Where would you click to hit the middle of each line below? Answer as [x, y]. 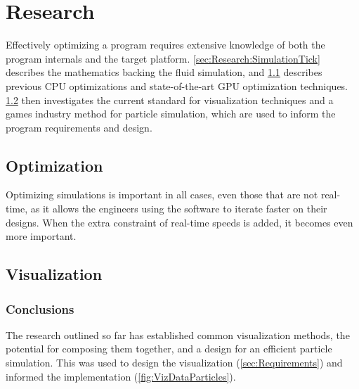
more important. [41, 236]
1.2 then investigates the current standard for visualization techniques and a [170, 100]
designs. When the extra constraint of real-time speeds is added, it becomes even [179, 222]
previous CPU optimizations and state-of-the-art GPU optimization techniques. [177, 85]
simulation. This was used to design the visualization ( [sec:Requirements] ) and [174, 363]
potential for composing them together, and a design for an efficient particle [169, 349]
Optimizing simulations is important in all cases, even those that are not [162, 194]
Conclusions [40, 308]
